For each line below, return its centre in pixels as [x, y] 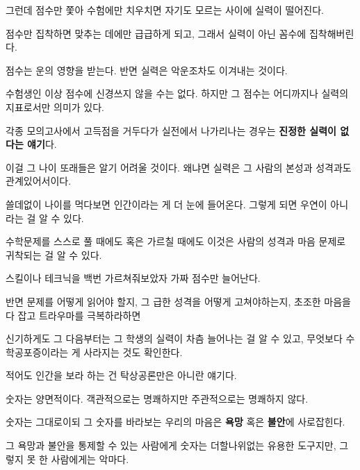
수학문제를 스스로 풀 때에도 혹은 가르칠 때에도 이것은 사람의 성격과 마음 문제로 [176, 241]
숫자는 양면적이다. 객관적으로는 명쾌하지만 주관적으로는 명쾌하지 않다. [157, 398]
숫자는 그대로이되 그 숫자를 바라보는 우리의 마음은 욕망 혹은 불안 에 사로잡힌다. [175, 422]
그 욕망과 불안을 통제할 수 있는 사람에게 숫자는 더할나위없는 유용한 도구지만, [171, 445]
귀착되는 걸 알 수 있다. [54, 254]
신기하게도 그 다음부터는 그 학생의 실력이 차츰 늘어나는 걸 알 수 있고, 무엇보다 [174, 338]
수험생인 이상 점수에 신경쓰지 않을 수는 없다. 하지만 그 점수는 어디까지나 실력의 [177, 93]
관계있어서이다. [39, 181]
